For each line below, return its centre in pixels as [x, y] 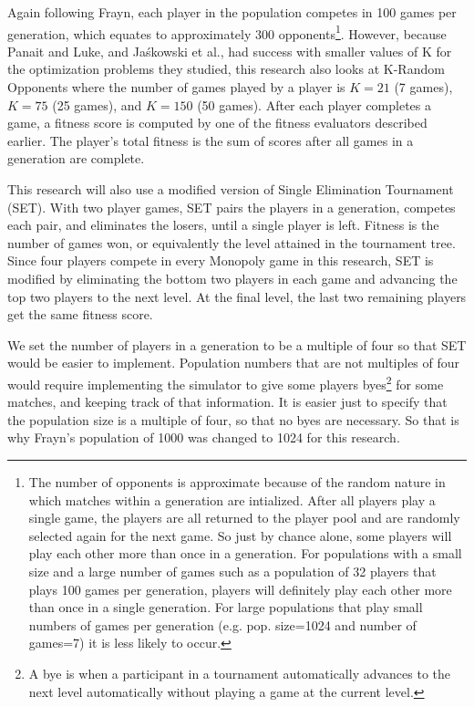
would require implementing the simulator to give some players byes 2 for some [226, 382]
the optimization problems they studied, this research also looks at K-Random [226, 69]
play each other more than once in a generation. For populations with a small [245, 553]
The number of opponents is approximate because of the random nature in [237, 481]
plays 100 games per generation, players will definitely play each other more [240, 589]
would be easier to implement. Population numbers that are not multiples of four [234, 363]
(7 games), [423, 87]
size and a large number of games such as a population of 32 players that [232, 571]
